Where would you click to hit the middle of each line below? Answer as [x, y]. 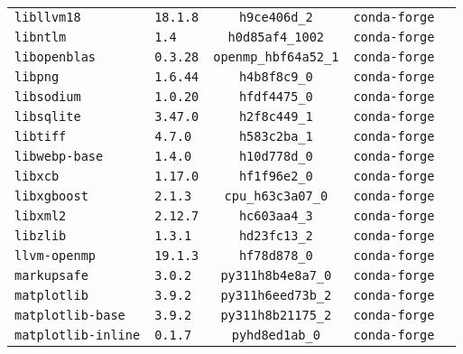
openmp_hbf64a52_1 [276, 57]
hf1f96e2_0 [276, 176]
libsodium [48, 97]
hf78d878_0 [276, 256]
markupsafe [51, 275]
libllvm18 [48, 17]
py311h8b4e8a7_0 [276, 275]
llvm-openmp [56, 256]
